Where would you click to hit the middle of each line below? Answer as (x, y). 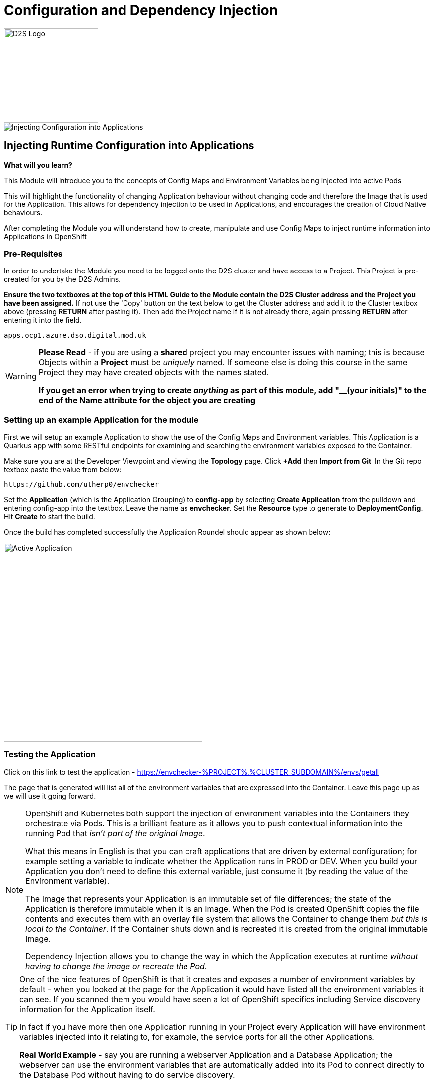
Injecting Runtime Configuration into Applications (129, 146)
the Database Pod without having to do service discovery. (127, 1074)
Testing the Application (50, 755)
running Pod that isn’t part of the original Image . (115, 833)
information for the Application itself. (87, 1009)
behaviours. (23, 212)
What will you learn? (38, 165)
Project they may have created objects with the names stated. (154, 372)
